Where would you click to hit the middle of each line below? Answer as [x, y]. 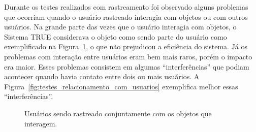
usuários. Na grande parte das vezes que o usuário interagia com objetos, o [120, 27]
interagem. [41, 123]
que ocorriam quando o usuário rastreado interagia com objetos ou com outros [126, 16]
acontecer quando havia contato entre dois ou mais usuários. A [102, 76]
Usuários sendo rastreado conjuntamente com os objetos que [118, 113]
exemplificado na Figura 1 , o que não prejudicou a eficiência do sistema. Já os [126, 46]
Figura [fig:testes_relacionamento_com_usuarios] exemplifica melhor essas [121, 86]
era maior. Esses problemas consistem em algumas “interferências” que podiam [127, 66]
